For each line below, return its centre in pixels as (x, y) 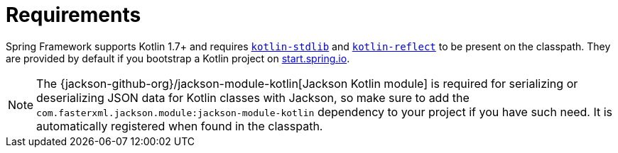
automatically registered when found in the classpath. (180, 126)
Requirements (74, 15)
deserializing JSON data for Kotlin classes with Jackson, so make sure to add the (253, 97)
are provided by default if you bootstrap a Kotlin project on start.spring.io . (178, 58)
